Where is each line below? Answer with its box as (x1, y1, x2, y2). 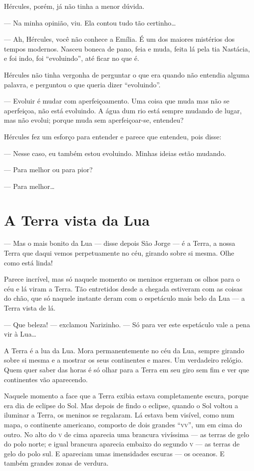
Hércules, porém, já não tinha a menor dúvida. (4, 1, 145, 11)
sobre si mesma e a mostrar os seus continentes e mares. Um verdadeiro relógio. (4, 355, 243, 365)
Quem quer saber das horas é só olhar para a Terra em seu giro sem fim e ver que (4, 364, 250, 374)
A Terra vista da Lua (4, 209, 150, 230)
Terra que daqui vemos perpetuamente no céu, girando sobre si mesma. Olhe (4, 248, 234, 258)
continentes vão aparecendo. (4, 374, 88, 384)
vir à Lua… (4, 329, 37, 339)
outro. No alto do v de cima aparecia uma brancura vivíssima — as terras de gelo (4, 429, 249, 439)
